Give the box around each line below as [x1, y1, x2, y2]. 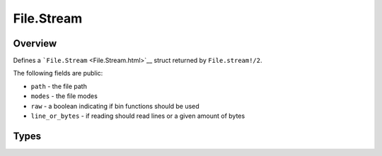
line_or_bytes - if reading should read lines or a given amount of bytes [30, 112, 245, 120]
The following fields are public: [13, 69, 103, 78]
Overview [13, 37, 57, 49]
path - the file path [30, 82, 88, 90]
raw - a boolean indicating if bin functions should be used [30, 102, 199, 110]
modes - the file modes [30, 92, 98, 100]
